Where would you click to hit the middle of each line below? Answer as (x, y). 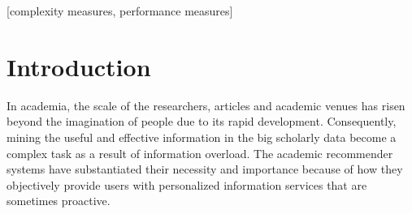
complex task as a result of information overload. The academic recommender (200, 153)
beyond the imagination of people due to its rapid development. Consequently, (202, 121)
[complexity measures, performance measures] (120, 11)
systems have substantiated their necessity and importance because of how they (205, 169)
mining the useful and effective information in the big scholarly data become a (202, 137)
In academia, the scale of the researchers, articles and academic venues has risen (206, 105)
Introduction (79, 66)
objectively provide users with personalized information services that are (187, 184)
